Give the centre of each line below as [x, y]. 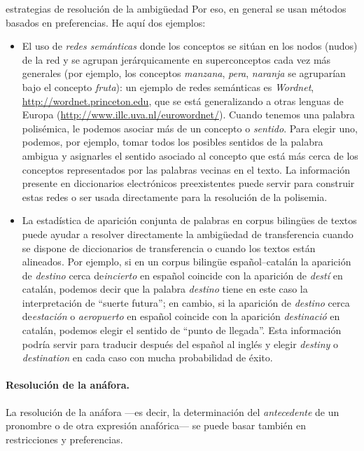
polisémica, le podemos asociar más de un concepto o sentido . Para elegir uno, [190, 128]
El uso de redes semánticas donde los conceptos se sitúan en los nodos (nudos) [190, 46]
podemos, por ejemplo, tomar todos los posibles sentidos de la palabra [173, 142]
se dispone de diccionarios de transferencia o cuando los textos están [169, 248]
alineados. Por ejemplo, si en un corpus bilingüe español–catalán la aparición [187, 262]
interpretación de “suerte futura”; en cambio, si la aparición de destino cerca [186, 302]
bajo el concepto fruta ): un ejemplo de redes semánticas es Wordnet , [168, 86]
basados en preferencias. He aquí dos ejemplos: [106, 22]
